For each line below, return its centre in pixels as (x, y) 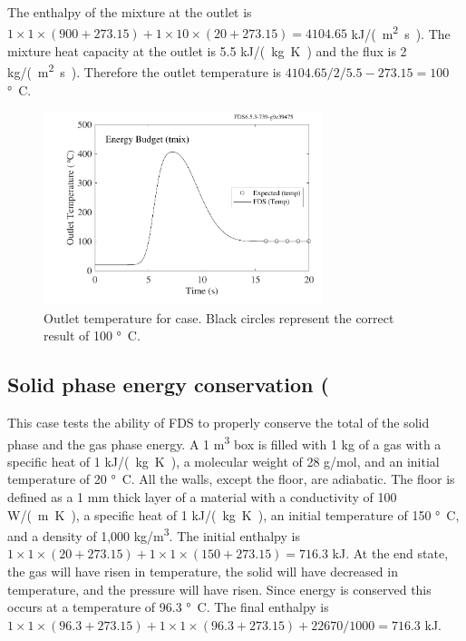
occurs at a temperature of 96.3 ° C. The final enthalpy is (168, 607)
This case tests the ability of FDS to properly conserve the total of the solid (218, 422)
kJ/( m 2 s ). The (401, 32)
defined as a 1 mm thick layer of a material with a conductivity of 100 (202, 496)
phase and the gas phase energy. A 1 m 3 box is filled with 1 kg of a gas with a (224, 442)
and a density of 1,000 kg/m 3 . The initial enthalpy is (154, 534)
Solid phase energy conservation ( (168, 385)
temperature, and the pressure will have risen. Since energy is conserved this (219, 589)
